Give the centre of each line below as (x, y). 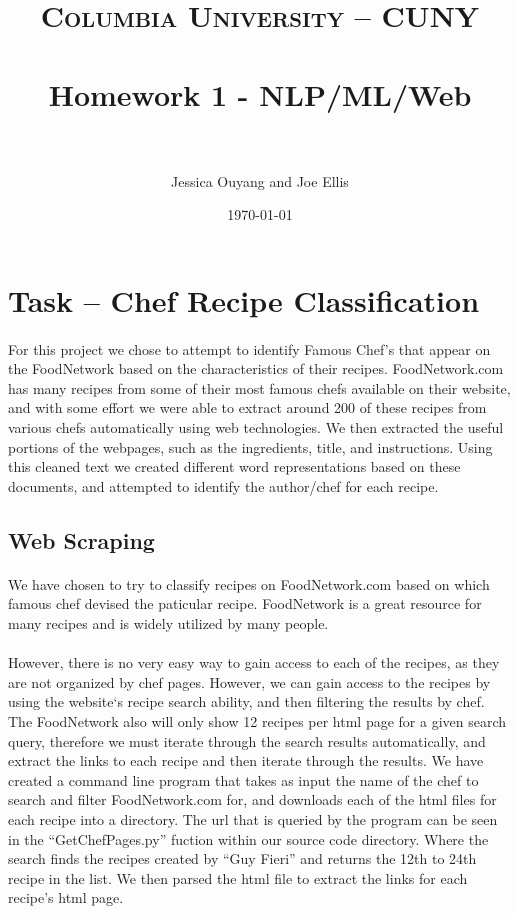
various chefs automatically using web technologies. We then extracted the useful (256, 427)
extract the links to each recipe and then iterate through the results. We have (246, 760)
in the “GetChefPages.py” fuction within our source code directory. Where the (248, 838)
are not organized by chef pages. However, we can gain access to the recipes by (249, 681)
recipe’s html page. (66, 897)
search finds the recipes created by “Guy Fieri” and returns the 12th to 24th (242, 858)
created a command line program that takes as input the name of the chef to (243, 779)
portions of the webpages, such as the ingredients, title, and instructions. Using (250, 446)
